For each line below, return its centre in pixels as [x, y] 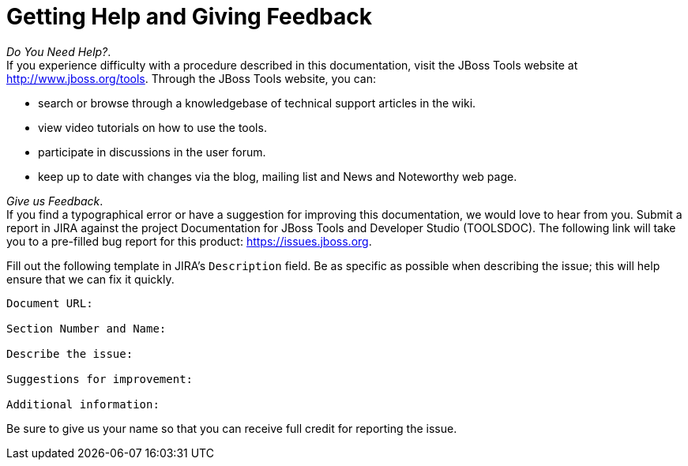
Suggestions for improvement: [100, 379]
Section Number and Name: [86, 328]
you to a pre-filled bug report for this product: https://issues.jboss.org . [189, 241]
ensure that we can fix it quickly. [90, 279]
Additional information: [83, 404]
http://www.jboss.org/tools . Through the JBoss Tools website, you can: [192, 78]
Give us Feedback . [55, 201]
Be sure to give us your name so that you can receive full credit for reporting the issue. [232, 428]
